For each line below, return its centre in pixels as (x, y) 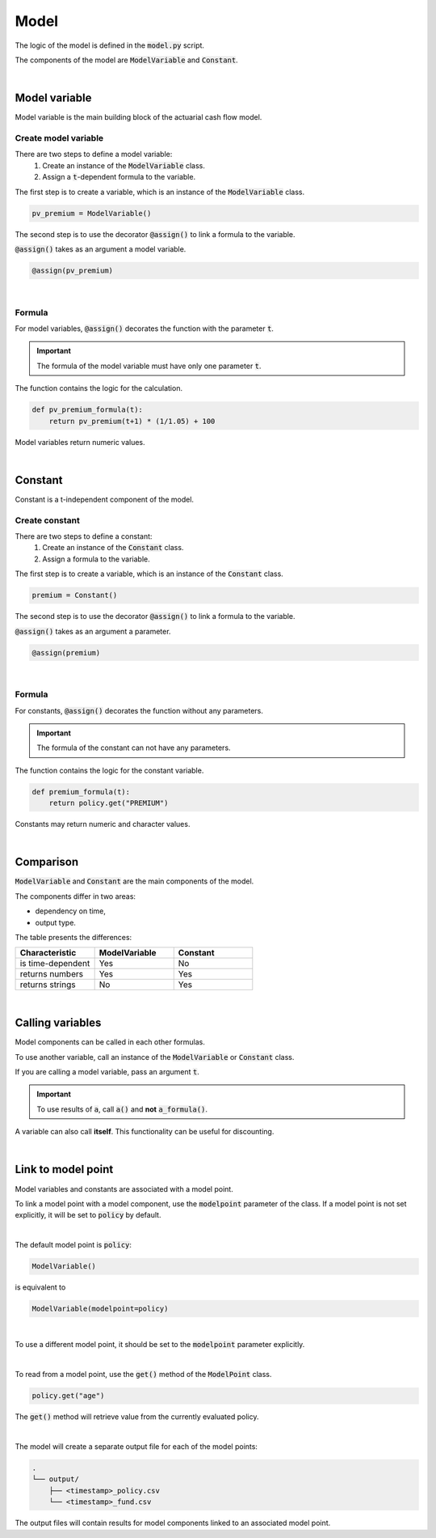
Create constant (47, 520)
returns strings (48, 985)
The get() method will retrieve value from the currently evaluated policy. (137, 1417)
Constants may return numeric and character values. (103, 824)
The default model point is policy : (73, 1245)
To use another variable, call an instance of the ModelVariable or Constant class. (155, 1057)
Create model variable (59, 138)
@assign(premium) (66, 652)
